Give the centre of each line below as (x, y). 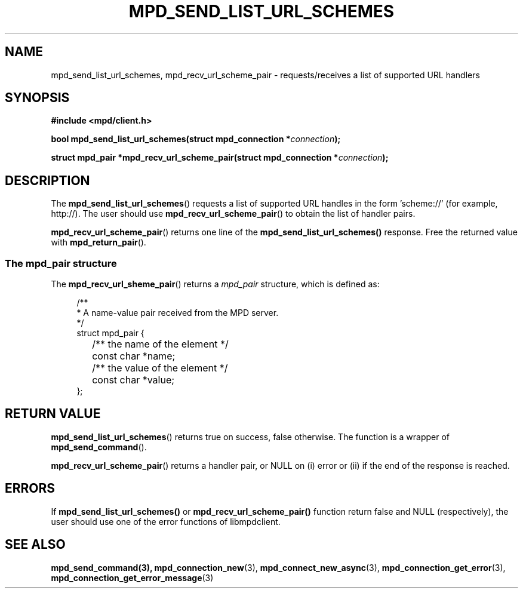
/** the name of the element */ (160, 344)
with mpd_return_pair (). (99, 242)
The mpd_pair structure (61, 263)
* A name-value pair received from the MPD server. (178, 313)
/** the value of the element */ (160, 368)
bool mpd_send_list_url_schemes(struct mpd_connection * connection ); (196, 139)
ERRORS (30, 488)
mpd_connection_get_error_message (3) (132, 577)
